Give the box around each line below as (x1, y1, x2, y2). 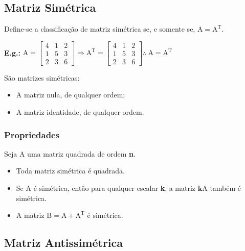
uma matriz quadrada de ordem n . (27, 148, 136, 159)
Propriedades (4, 128, 60, 141)
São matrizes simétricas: (4, 72, 80, 83)
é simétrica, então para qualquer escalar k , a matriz (33, 183, 196, 193)
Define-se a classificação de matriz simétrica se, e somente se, (4, 23, 195, 34)
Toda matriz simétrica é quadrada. (16, 165, 125, 176)
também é (210, 183, 241, 193)
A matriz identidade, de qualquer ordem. (16, 107, 144, 117)
